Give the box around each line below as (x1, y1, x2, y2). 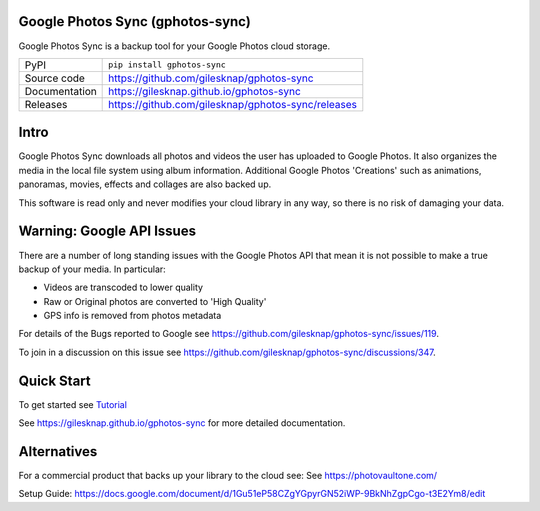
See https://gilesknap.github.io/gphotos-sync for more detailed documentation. (18, 417, 346, 429)
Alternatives (18, 443, 98, 460)
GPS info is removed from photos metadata (43, 310, 222, 322)
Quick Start (18, 372, 91, 389)
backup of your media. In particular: (18, 263, 167, 275)
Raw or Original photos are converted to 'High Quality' (43, 295, 267, 307)
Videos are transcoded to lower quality (43, 281, 204, 294)
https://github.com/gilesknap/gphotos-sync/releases (108, 97, 357, 111)
